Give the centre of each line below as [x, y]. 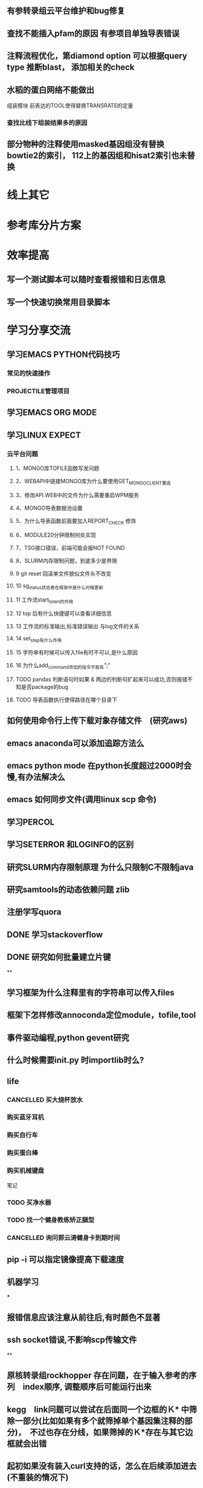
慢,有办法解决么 [36, 777]
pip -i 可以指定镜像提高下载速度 [66, 1259]
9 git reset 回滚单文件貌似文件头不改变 [63, 573]
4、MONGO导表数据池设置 [49, 508]
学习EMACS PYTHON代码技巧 [63, 354]
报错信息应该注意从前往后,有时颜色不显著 [84, 1317]
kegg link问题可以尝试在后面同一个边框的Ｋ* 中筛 [102, 1409]
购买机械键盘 [26, 1171]
